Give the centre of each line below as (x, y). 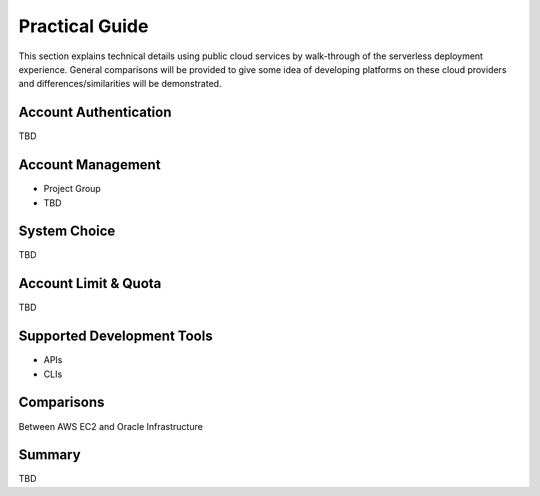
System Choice (67, 231)
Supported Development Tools (116, 336)
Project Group (72, 189)
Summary (49, 455)
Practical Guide (83, 26)
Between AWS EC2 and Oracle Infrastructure (111, 426)
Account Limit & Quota (90, 283)
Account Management (89, 165)
